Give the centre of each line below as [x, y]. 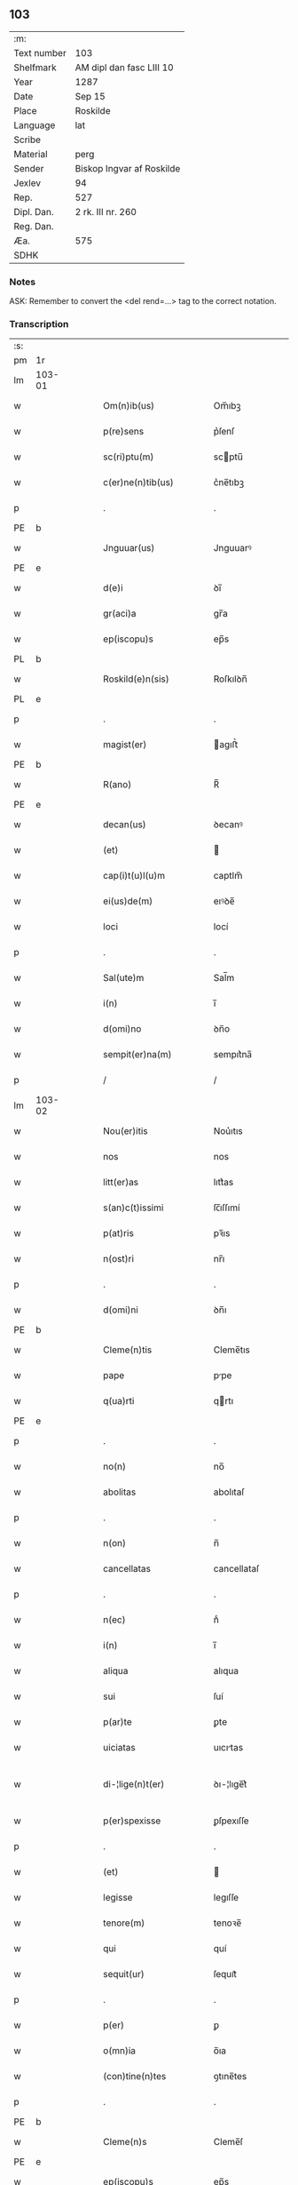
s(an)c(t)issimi [133, 1208]
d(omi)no [122, 1029]
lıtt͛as [223, 1183]
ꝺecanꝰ [228, 825]
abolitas [120, 1492]
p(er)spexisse [132, 1821]
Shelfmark [35, 68]
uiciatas [119, 1748]
